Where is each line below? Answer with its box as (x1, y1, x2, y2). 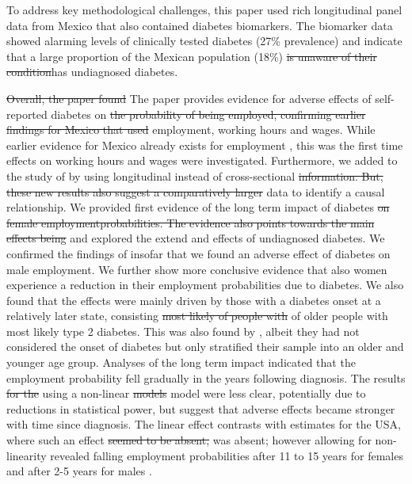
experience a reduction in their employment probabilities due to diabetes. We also (6, 276, 404, 293)
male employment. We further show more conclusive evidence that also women (6, 261, 387, 277)
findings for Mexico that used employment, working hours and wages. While (6, 121, 376, 138)
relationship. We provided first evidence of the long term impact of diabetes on (6, 199, 390, 215)
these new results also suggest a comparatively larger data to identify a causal (6, 183, 385, 200)
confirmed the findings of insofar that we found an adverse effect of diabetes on (6, 245, 391, 261)
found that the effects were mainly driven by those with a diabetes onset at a (6, 292, 381, 308)
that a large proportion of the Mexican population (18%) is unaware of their (6, 48, 377, 64)
